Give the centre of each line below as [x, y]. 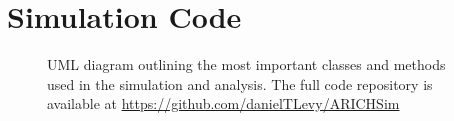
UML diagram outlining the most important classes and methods [246, 64]
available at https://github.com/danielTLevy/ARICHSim [223, 103]
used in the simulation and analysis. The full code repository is [240, 83]
